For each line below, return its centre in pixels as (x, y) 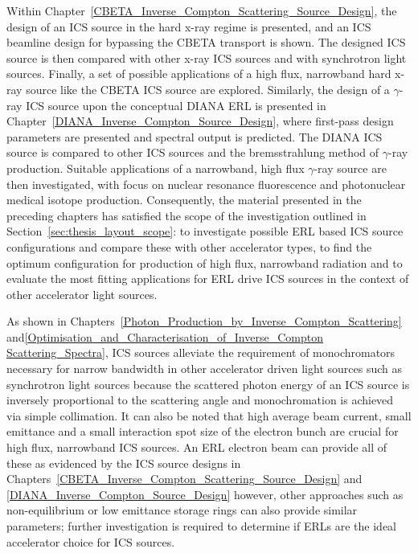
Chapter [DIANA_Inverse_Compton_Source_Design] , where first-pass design (200, 121)
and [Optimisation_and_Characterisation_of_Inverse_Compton (165, 336)
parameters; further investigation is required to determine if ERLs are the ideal (201, 526)
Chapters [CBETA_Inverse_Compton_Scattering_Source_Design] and (184, 479)
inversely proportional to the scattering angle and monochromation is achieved (200, 400)
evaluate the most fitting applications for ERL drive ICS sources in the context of (208, 279)
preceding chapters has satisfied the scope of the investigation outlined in (186, 215)
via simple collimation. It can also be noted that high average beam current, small (209, 415)
